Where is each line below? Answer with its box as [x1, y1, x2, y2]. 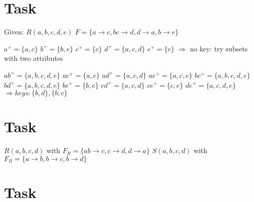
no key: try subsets [190, 43, 248, 53]
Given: [4, 26, 24, 37]
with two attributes [4, 53, 63, 63]
